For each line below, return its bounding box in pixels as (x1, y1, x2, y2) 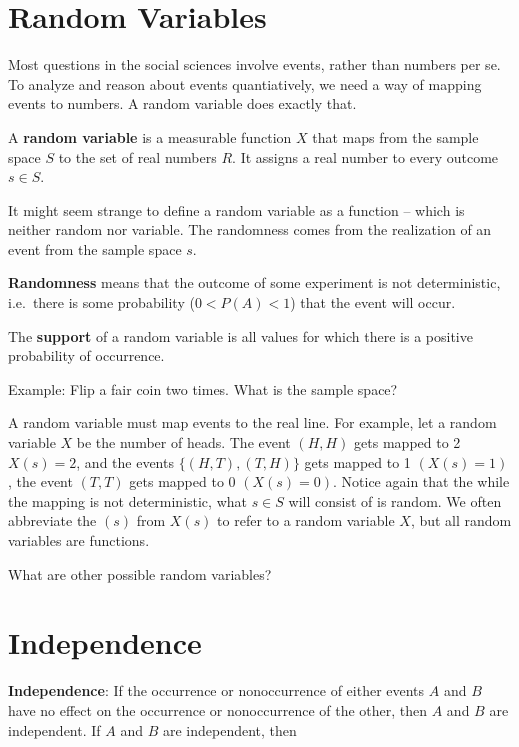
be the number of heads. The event (76, 432, 291, 453)
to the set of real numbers (58, 146, 217, 167)
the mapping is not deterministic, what (8, 490, 247, 511)
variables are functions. (8, 530, 150, 550)
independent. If (8, 719, 101, 740)
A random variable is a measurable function (8, 126, 292, 147)
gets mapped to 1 (304, 451, 411, 472)
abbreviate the (8, 510, 97, 531)
